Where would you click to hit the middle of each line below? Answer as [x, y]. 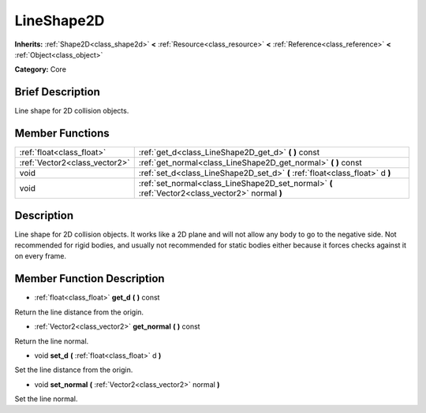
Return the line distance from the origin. [79, 312]
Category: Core [41, 69]
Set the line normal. [46, 399]
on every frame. [41, 256]
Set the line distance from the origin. [74, 370]
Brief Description [57, 92]
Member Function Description [90, 279]
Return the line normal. [52, 341]
